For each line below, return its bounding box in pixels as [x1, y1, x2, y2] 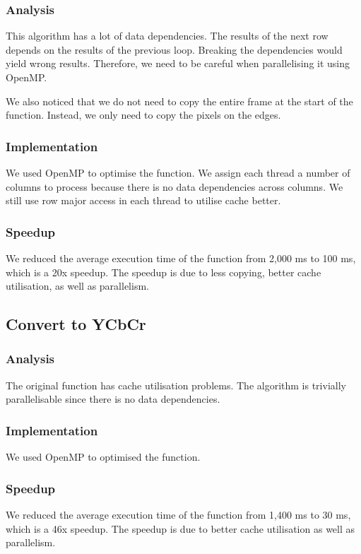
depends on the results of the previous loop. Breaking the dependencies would [6, 42, 343, 57]
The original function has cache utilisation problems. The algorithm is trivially [6, 377, 346, 392]
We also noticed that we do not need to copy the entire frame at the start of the [6, 93, 353, 108]
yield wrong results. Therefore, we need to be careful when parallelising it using [6, 56, 350, 71]
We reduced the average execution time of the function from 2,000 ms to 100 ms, [6, 251, 356, 265]
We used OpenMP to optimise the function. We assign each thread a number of [6, 165, 350, 179]
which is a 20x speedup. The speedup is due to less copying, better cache [6, 264, 321, 279]
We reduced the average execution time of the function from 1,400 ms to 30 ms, [6, 507, 351, 521]
